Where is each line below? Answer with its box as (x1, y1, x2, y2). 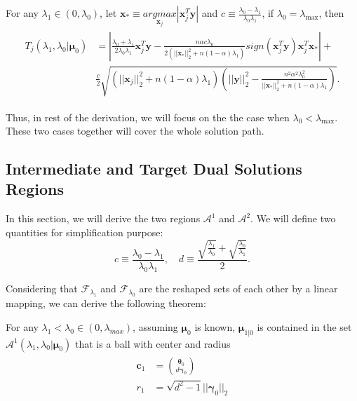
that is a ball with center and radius (74, 336, 231, 351)
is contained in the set (257, 319, 352, 334)
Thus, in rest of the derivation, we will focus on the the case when (6, 109, 290, 124)
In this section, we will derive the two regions (6, 211, 201, 226)
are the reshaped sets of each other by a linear (139, 280, 338, 295)
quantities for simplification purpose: (6, 224, 163, 239)
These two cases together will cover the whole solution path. (6, 123, 264, 138)
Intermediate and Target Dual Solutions (6, 158, 302, 179)
